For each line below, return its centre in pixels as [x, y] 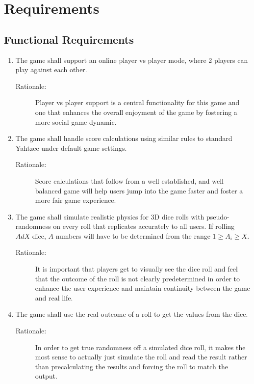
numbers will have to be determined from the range [133, 235]
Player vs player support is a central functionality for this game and [137, 102]
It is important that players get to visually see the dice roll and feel [136, 269]
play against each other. [51, 69]
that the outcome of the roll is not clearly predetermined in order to [137, 278]
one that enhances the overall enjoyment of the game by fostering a [136, 112]
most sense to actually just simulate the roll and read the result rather [141, 357]
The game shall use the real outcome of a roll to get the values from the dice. [132, 314]
